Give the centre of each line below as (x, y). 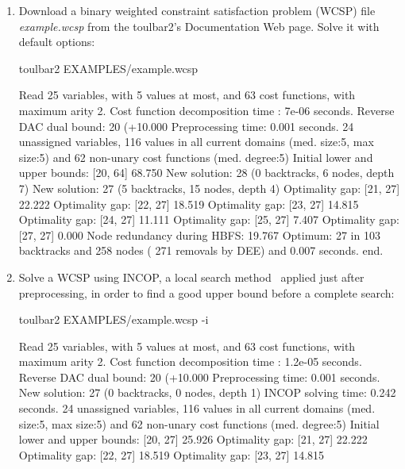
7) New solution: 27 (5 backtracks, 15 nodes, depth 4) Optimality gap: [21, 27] (209, 188)
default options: (57, 42)
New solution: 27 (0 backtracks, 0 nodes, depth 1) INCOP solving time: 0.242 (207, 392)
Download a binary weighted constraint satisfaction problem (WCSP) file (197, 10)
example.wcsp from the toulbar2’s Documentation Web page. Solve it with (199, 26)
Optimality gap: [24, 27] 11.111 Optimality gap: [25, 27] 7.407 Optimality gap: (209, 219)
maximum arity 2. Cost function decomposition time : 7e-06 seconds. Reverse (206, 110)
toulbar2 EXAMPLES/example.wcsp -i (114, 319)
